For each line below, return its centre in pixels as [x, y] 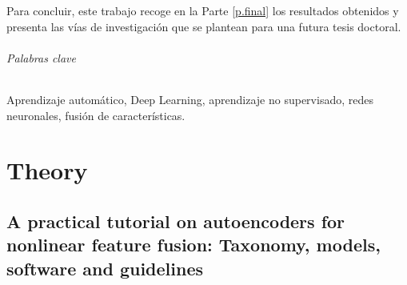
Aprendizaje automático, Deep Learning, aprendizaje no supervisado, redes [190, 99]
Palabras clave [41, 57]
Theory [47, 170]
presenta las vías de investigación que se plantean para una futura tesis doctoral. [204, 26]
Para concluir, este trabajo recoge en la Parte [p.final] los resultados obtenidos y [203, 10]
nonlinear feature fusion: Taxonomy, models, [194, 245]
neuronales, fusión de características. [96, 115]
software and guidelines [105, 268]
